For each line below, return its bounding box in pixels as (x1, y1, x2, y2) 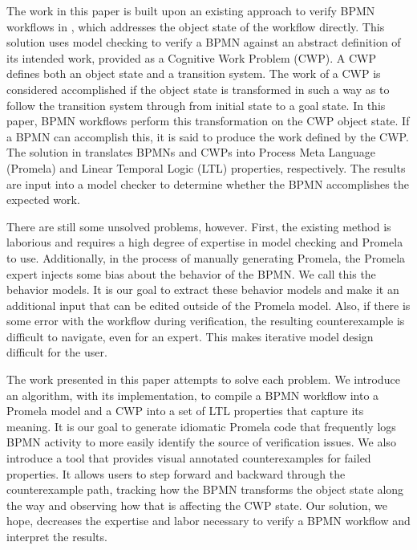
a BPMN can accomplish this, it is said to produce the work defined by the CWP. (6, 128, 409, 145)
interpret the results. (6, 528, 107, 544)
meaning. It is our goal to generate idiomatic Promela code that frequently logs (6, 418, 396, 434)
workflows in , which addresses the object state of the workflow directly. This (6, 18, 385, 35)
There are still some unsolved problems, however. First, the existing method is (6, 218, 391, 234)
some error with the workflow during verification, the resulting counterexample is (6, 312, 405, 329)
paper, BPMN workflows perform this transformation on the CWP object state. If (6, 112, 410, 129)
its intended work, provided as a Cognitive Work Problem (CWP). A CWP (6, 49, 376, 66)
